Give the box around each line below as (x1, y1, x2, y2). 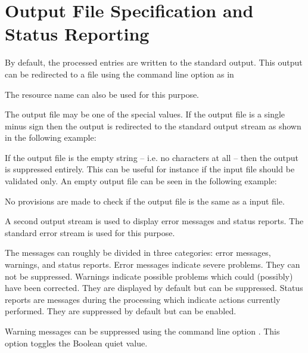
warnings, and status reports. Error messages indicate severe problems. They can (5, 258, 300, 271)
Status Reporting (5, 21, 150, 46)
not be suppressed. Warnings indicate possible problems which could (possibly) (5, 270, 293, 282)
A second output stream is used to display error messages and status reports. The (5, 215, 304, 227)
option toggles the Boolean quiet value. (5, 336, 148, 349)
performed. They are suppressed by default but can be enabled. (5, 305, 237, 317)
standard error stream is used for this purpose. (5, 226, 175, 239)
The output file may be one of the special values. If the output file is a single (5, 108, 285, 120)
